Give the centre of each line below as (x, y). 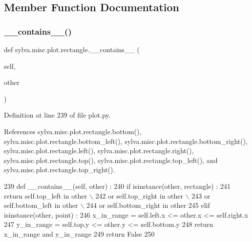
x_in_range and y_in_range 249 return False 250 (79, 233)
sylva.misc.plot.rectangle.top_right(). (60, 170)
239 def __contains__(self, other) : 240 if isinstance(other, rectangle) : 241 (117, 186)
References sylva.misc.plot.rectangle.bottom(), (73, 131)
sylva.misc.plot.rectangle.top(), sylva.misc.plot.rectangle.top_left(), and (111, 160)
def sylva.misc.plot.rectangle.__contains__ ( (72, 49)
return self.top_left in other (46, 195)
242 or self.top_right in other (139, 195)
